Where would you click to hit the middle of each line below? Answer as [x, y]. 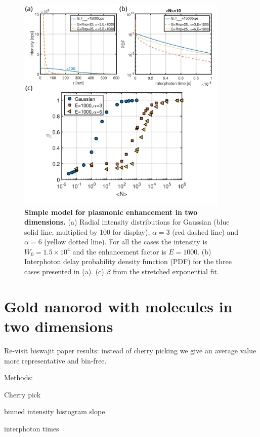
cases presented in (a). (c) [64, 271]
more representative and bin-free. [55, 360]
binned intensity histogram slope [55, 411]
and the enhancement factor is [119, 251]
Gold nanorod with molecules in [118, 306]
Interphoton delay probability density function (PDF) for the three [128, 261]
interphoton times [32, 428]
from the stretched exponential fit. [166, 271]
